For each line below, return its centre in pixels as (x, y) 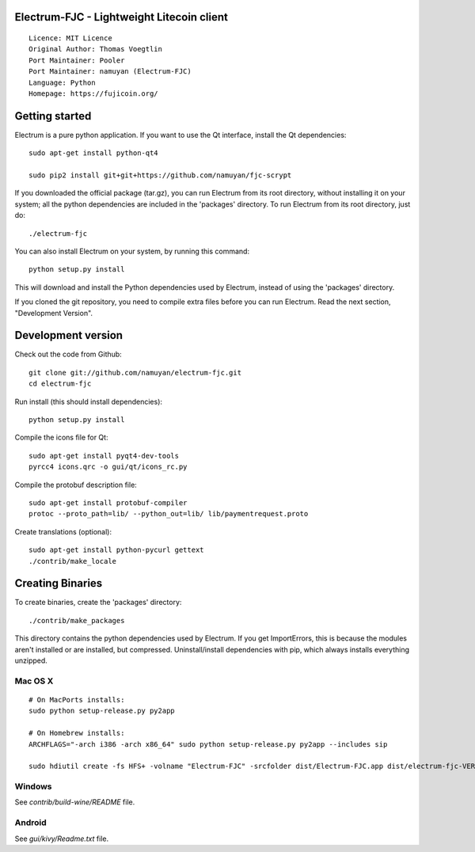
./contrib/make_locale (73, 561)
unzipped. (31, 660)
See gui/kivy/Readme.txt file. (62, 839)
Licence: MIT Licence (70, 38)
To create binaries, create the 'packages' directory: (98, 603)
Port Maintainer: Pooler (77, 60)
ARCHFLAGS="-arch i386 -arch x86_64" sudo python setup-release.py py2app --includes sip (208, 744)
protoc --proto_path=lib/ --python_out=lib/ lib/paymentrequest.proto (169, 514)
